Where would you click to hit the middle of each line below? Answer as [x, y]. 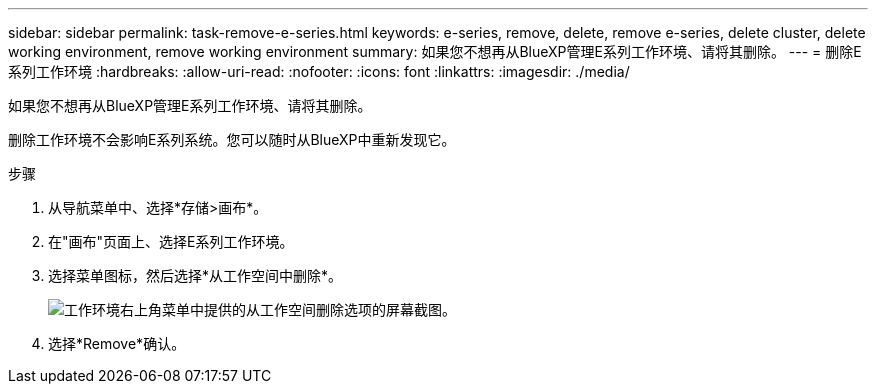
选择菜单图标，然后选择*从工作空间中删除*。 [195, 275]
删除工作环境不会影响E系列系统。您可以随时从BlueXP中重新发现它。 [232, 139]
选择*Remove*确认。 [117, 343]
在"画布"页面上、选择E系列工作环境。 [171, 241]
